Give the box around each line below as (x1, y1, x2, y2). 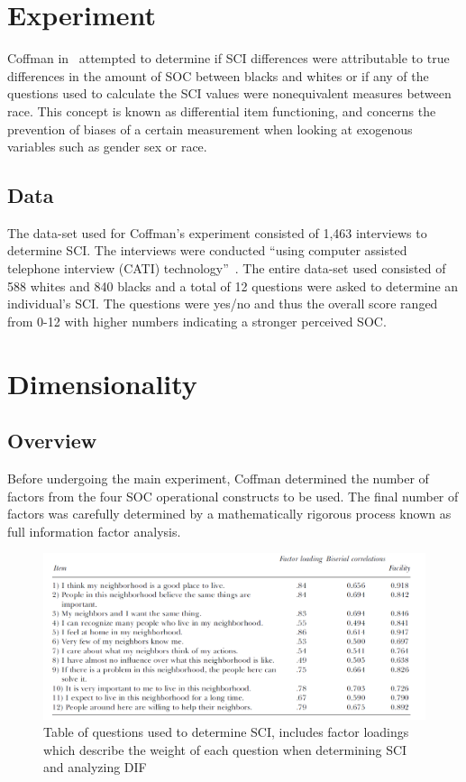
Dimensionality (7, 364, 197, 401)
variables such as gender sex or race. (7, 137, 207, 156)
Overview (7, 427, 97, 455)
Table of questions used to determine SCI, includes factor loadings (43, 722, 409, 741)
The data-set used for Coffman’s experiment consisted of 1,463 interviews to (7, 223, 427, 242)
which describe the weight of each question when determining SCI (43, 740, 407, 759)
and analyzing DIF (43, 758, 147, 777)
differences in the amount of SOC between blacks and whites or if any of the (7, 66, 429, 85)
